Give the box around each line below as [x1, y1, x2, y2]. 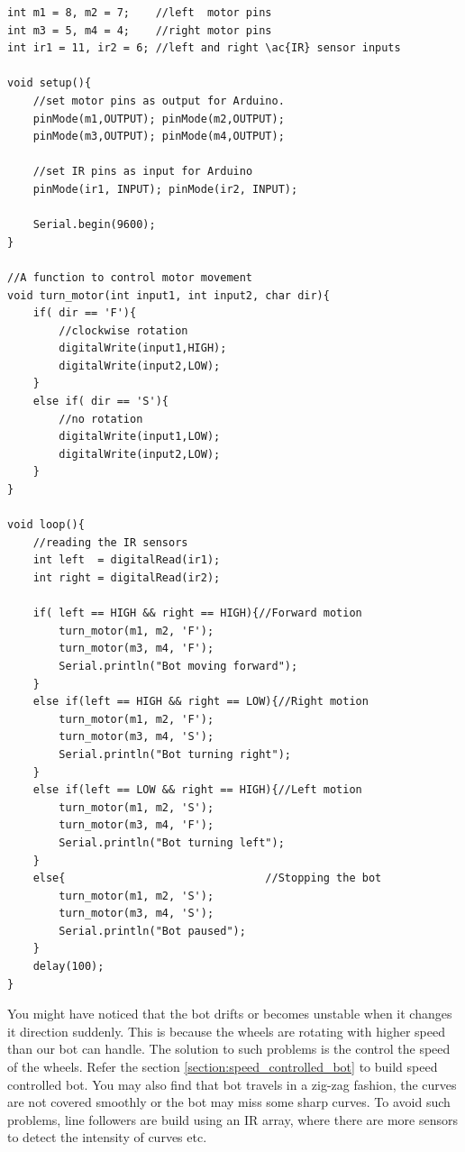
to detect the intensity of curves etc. [7, 1128, 207, 1147]
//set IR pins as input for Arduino [32, 165, 253, 178]
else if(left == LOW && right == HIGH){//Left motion [32, 783, 362, 797]
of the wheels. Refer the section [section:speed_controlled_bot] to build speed [7, 1057, 438, 1076]
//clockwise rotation [59, 324, 188, 337]
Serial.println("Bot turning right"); [59, 747, 291, 761]
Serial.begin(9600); [32, 218, 156, 232]
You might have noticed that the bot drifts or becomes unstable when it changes [7, 1004, 452, 1023]
